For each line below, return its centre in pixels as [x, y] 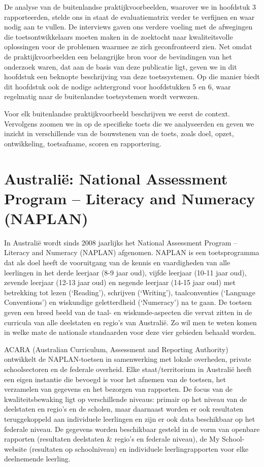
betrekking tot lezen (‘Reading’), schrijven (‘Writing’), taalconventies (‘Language [130, 292]
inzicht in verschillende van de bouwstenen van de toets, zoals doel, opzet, [119, 133]
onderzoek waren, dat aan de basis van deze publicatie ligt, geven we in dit [121, 66]
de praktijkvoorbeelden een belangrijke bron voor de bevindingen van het [118, 56]
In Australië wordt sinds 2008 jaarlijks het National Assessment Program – [121, 242]
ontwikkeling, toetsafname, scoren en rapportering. [83, 143]
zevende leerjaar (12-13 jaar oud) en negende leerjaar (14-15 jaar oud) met [120, 282]
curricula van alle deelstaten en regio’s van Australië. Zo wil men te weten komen [130, 322]
